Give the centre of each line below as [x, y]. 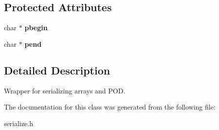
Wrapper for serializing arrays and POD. [65, 90]
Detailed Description [57, 70]
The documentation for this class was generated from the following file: [110, 107]
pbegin [36, 28]
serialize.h [19, 123]
